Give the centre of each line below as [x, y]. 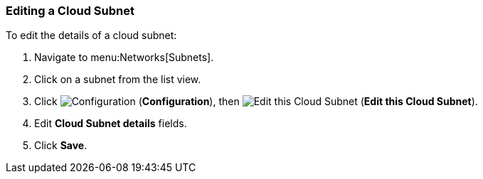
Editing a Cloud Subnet [70, 11]
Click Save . [61, 146]
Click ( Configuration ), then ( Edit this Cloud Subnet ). [256, 102]
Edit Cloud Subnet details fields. [111, 124]
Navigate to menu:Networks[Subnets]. [124, 58]
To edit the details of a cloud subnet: [91, 36]
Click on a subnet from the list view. [118, 80]
